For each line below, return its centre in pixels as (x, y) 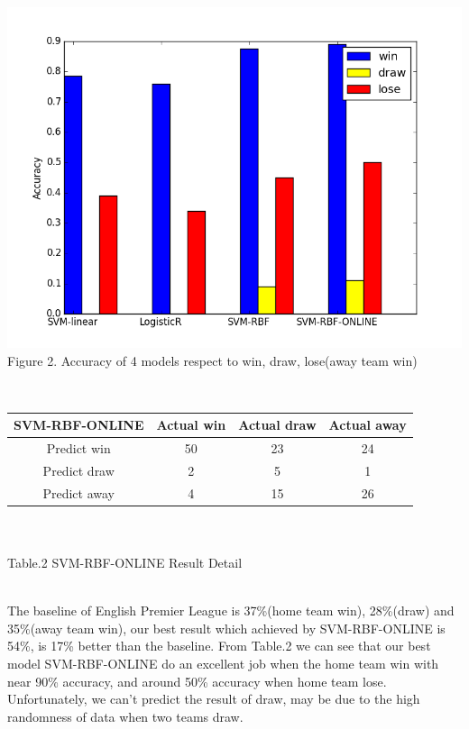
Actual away (368, 425)
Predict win (78, 448)
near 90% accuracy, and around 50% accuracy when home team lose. (197, 681)
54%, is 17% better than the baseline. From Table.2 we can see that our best (219, 646)
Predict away (79, 492)
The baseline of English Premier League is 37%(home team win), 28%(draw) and (231, 611)
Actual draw (277, 425)
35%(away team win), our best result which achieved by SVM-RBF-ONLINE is (226, 628)
